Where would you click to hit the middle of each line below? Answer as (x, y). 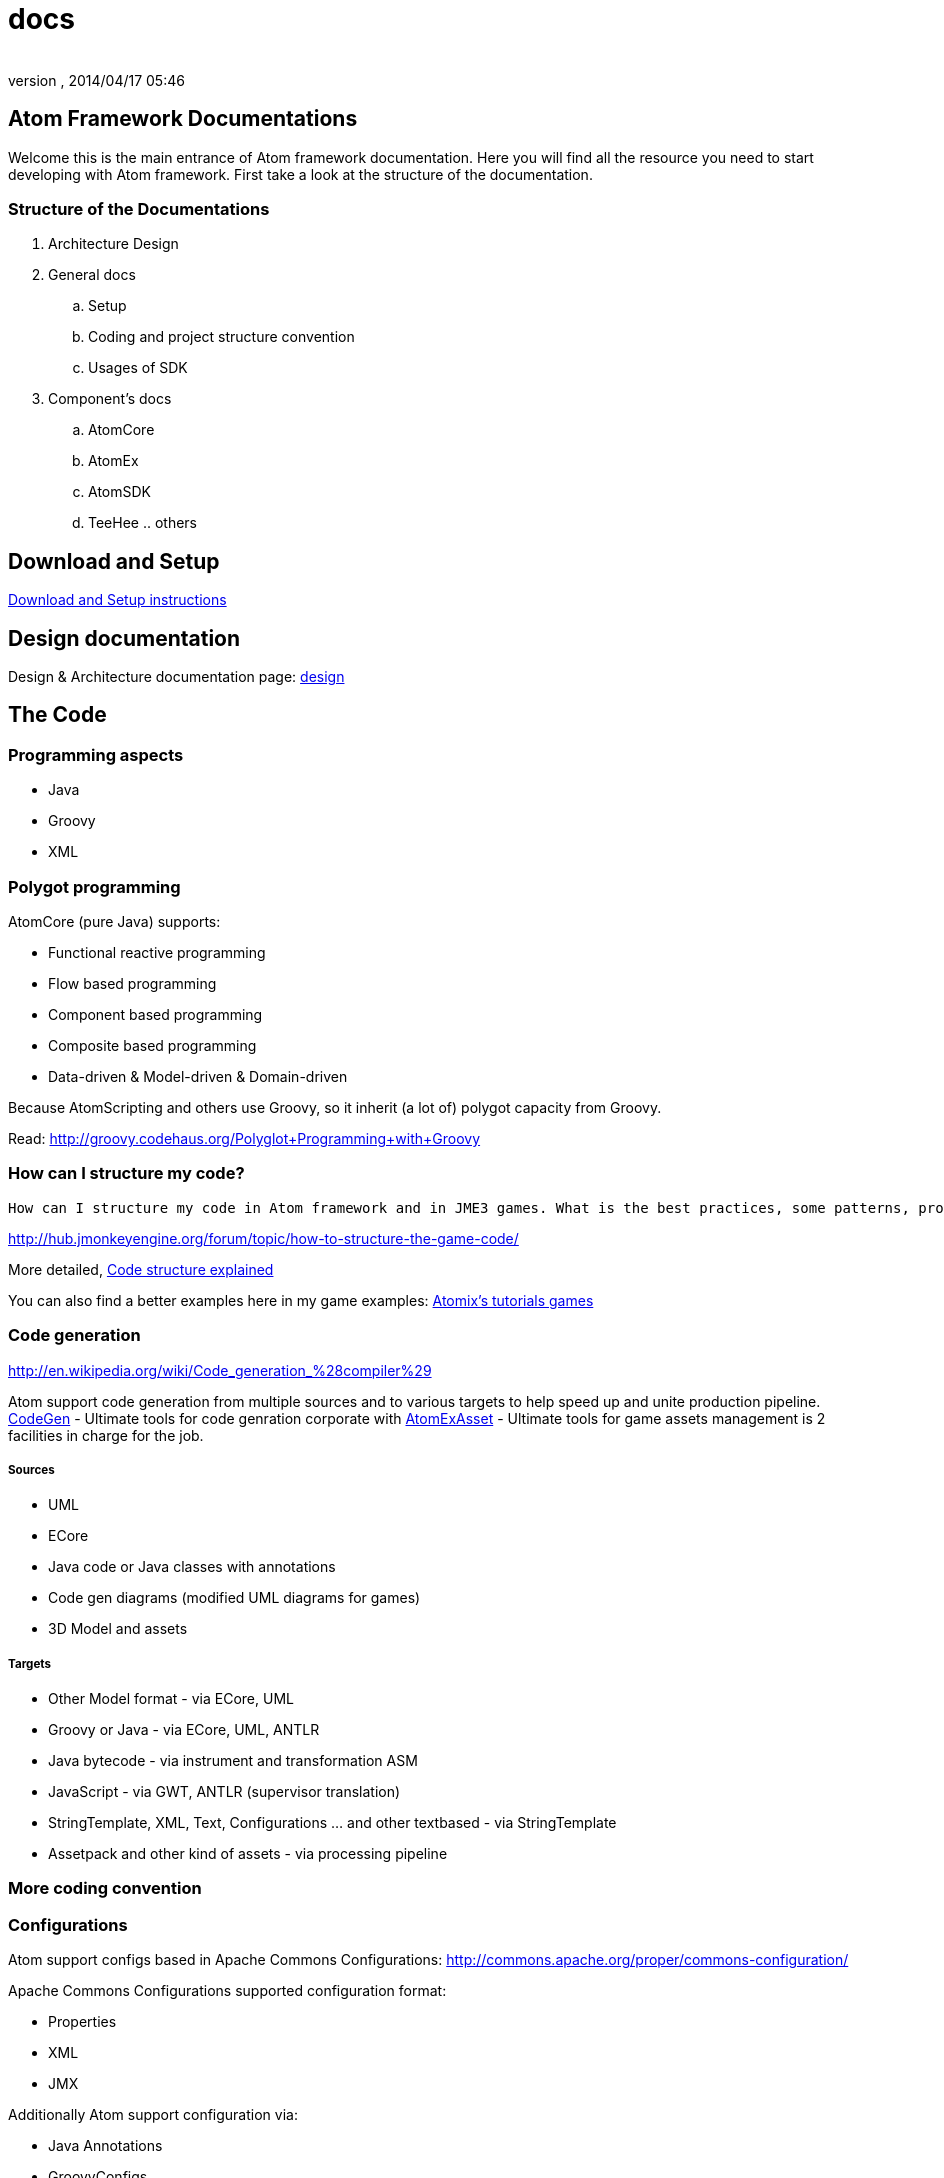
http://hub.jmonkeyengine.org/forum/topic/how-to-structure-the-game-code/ (263, 1238)
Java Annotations (105, 2146)
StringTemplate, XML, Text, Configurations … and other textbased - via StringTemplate (332, 1823)
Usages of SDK (138, 368)
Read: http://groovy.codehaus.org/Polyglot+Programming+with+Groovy (244, 1138)
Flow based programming (132, 983)
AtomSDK (119, 492)
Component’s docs (110, 399)
